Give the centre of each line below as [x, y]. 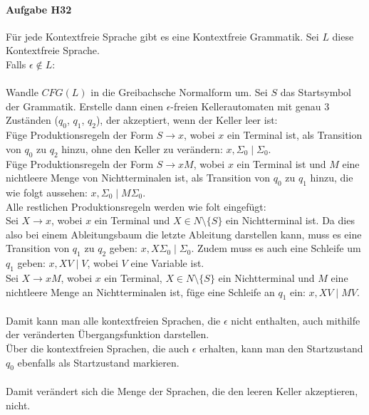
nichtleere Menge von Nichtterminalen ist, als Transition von [138, 178]
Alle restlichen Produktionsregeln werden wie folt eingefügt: [136, 206]
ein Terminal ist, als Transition [295, 135]
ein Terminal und [132, 220]
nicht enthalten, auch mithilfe [296, 320]
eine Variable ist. [167, 263]
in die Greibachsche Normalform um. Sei [179, 92]
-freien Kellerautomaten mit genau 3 [250, 106]
